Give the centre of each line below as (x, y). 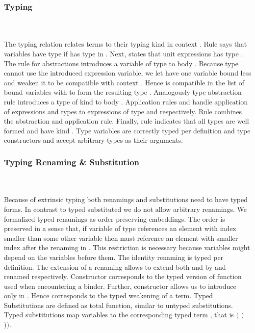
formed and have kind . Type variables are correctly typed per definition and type (127, 130)
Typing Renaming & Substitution (72, 162)
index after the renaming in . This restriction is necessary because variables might (127, 247)
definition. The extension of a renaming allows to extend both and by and (115, 267)
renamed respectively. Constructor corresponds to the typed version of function (123, 276)
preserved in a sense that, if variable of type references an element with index (120, 228)
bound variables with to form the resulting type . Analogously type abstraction (123, 92)
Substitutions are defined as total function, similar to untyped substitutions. (118, 305)
